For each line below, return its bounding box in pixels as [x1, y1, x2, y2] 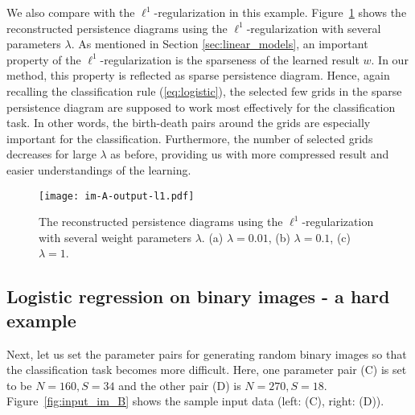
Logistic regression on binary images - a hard [6, 284, 390, 309]
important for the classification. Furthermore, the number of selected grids [6, 129, 373, 146]
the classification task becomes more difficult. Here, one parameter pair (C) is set [6, 361, 407, 378]
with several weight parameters [39, 228, 192, 245]
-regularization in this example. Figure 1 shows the [154, 4, 407, 20]
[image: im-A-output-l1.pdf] [39, 190, 195, 202]
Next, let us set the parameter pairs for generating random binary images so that [6, 345, 407, 362]
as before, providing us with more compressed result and [110, 146, 389, 162]
